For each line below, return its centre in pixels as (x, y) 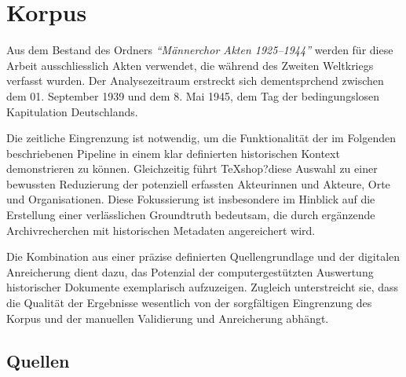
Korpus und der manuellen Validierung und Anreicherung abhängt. (168, 318)
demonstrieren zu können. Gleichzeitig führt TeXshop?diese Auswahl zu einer (192, 168)
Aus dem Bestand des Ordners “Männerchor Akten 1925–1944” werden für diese (200, 50)
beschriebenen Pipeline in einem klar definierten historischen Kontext (173, 153)
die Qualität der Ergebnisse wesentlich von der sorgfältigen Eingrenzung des (189, 303)
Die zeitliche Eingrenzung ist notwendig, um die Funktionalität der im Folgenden (201, 138)
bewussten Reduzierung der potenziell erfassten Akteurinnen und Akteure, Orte (198, 183)
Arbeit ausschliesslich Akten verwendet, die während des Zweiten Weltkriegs (190, 65)
